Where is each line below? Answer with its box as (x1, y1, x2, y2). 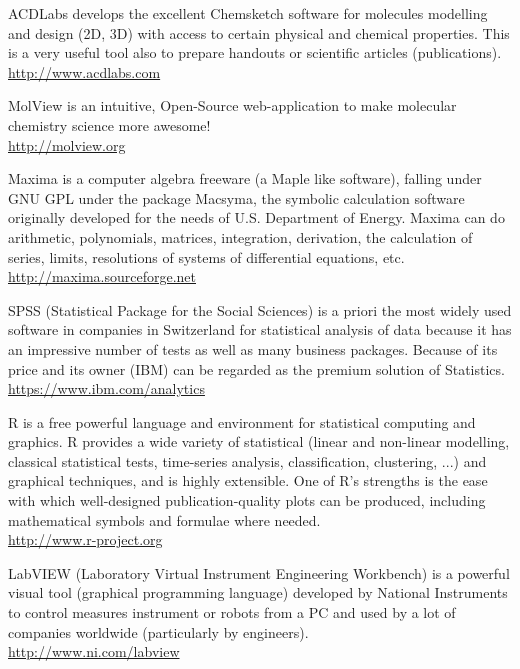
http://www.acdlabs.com (8, 61, 161, 82)
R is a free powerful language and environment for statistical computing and (8, 411, 476, 432)
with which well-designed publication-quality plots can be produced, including (8, 490, 486, 511)
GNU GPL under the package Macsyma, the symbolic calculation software (8, 187, 465, 208)
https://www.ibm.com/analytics (8, 378, 205, 399)
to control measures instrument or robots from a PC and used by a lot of (8, 602, 456, 623)
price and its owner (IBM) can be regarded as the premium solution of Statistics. (8, 358, 505, 379)
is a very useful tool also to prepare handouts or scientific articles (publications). (8, 42, 502, 63)
